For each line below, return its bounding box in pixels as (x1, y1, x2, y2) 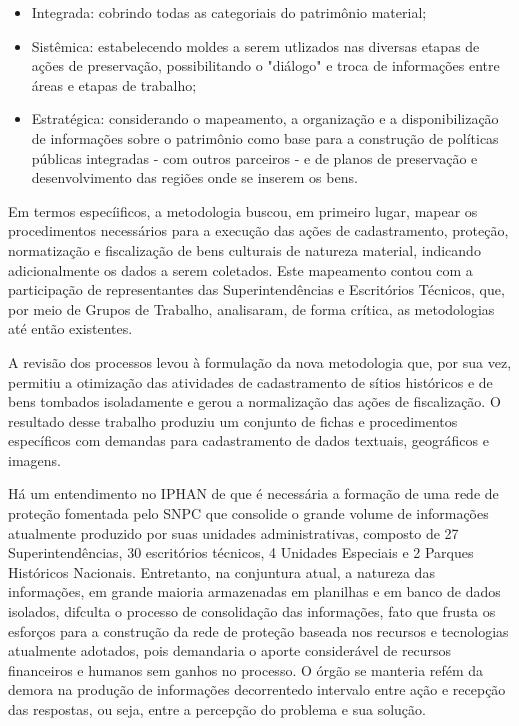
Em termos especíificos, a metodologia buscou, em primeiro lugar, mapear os (8, 200, 478, 221)
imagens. (8, 449, 61, 470)
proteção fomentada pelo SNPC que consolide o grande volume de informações (8, 503, 489, 524)
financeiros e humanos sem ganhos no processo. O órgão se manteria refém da (8, 659, 484, 680)
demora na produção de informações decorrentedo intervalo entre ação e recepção (8, 679, 506, 700)
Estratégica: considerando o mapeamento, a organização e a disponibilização (31, 108, 499, 129)
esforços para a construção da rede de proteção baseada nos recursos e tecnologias (8, 620, 509, 641)
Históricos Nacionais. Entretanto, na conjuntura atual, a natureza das (8, 561, 435, 582)
